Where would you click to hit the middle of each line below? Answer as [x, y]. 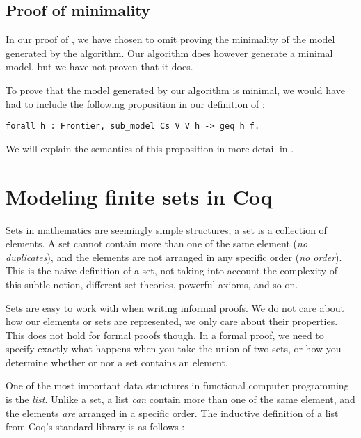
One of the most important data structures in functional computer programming [177, 385]
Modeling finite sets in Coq [139, 196]
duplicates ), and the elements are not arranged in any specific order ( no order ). [174, 257]
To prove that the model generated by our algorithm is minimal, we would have [175, 89]
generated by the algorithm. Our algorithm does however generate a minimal [169, 53]
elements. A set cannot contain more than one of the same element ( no [157, 243]
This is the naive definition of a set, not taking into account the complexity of [172, 271]
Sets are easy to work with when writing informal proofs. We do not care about [175, 307]
